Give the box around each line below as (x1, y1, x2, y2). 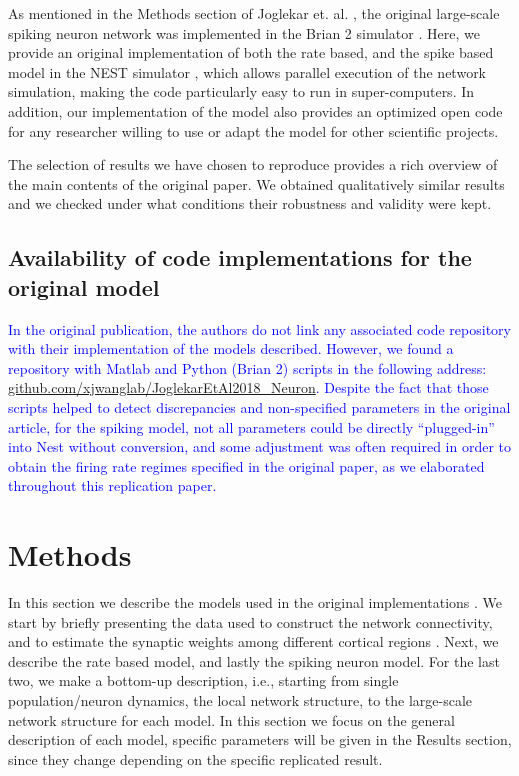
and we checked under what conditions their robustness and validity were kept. (8, 193, 492, 214)
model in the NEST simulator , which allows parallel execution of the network (8, 61, 487, 82)
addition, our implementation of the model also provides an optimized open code (8, 100, 503, 121)
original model (8, 271, 160, 302)
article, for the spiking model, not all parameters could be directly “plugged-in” (8, 416, 495, 437)
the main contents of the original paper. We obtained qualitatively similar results (8, 173, 505, 194)
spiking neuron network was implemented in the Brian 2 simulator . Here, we (8, 22, 480, 43)
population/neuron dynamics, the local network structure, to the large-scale (8, 689, 473, 710)
